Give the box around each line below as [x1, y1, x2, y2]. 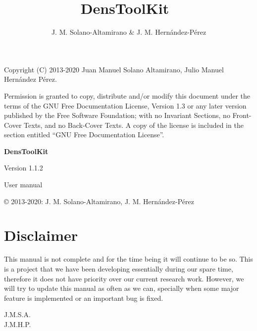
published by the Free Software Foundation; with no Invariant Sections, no [4, 110, 230, 120]
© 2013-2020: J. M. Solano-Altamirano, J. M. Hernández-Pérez [4, 196, 194, 206]
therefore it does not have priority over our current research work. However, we [4, 273, 244, 283]
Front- [232, 110, 252, 120]
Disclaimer [4, 225, 78, 245]
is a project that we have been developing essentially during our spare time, [4, 263, 233, 274]
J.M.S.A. [4, 309, 31, 320]
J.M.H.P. [4, 319, 31, 329]
